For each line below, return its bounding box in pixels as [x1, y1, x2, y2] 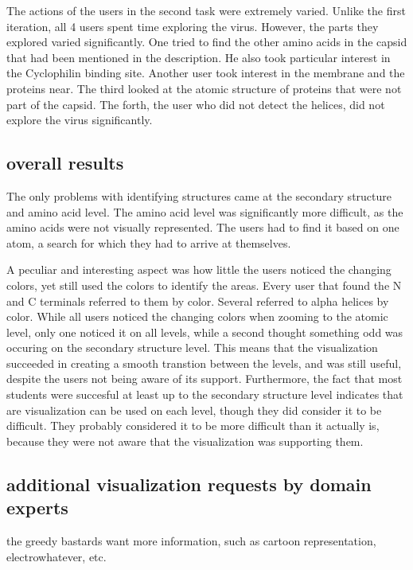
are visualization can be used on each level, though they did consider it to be [6, 401, 382, 418]
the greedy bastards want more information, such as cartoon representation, [6, 533, 376, 549]
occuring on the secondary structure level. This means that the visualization [6, 339, 378, 356]
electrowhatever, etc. [6, 548, 107, 564]
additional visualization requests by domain [6, 471, 372, 496]
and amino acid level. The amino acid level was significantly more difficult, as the [6, 203, 403, 220]
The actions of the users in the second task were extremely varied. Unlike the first [6, 2, 406, 18]
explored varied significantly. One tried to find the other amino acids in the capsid [6, 33, 407, 50]
